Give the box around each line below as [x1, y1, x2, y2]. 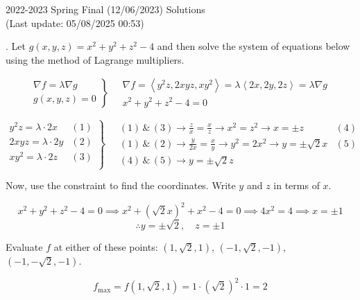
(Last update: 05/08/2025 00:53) [6, 15, 144, 30]
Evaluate [6, 239, 43, 254]
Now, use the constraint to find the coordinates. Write [6, 178, 236, 193]
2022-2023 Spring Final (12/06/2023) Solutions [6, 2, 205, 16]
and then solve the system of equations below [157, 39, 350, 53]
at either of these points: [53, 239, 158, 254]
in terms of [273, 178, 320, 193]
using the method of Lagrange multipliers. [6, 52, 185, 67]
